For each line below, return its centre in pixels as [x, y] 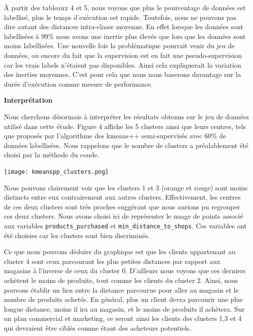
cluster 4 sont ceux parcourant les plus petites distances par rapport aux [112, 261]
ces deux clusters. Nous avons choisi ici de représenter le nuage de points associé [124, 216]
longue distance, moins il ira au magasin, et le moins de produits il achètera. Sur [124, 308]
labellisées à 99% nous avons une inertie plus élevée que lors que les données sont [125, 36]
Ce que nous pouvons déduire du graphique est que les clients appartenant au [120, 252]
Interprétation [28, 100]
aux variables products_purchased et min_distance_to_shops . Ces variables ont [126, 225]
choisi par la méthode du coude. [52, 155]
